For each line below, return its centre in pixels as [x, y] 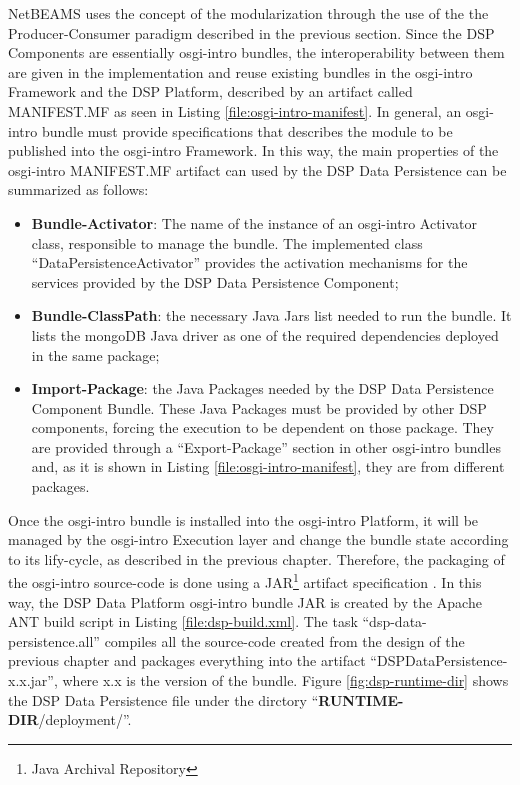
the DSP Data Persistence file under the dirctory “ [163, 699]
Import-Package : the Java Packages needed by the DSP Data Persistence [262, 388]
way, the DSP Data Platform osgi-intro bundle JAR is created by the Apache [245, 601]
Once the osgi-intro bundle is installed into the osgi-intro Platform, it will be [243, 519]
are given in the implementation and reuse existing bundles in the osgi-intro [240, 71]
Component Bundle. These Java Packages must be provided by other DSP [259, 407]
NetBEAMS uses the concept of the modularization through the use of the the [248, 13]
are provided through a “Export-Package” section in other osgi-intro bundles [266, 446]
